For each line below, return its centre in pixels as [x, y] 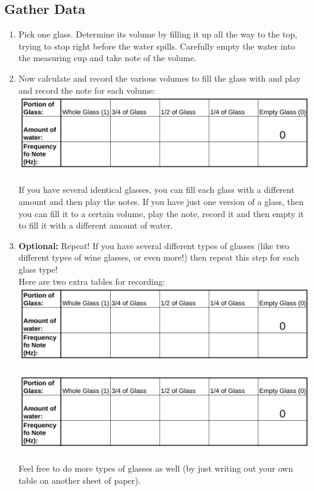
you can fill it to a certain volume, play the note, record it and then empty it [161, 213]
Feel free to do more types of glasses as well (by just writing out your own [156, 468]
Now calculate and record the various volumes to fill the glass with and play [159, 78]
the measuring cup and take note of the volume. [107, 58]
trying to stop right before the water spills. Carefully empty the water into [157, 46]
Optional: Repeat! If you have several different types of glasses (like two [154, 245]
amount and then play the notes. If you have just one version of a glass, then [161, 201]
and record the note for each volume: [87, 90]
